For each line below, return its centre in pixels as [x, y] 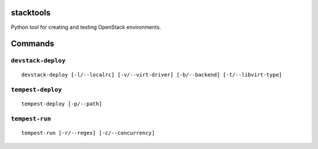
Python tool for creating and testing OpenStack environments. [86, 27]
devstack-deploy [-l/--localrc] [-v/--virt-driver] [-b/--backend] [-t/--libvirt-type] [152, 75]
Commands [33, 44]
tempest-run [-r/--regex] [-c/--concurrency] [88, 133]
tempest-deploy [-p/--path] [62, 104]
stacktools [31, 13]
